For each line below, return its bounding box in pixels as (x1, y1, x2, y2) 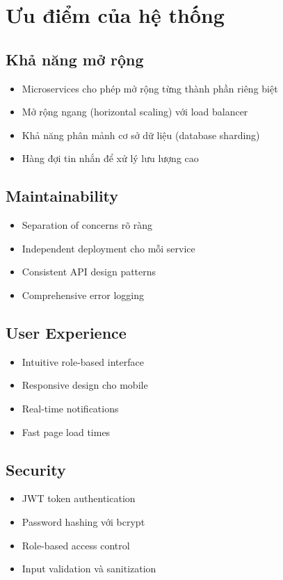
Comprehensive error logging (22, 287, 145, 302)
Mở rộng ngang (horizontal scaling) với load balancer (22, 104, 248, 119)
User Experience (6, 321, 127, 343)
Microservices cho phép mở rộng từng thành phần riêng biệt (22, 81, 278, 95)
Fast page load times (22, 424, 111, 439)
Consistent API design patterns (22, 264, 156, 279)
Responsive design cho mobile (22, 378, 148, 392)
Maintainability (6, 185, 119, 207)
